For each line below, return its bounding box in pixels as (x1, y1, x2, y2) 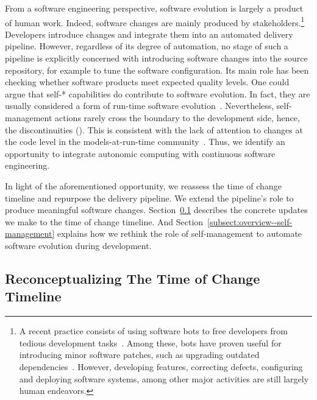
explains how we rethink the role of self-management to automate (57, 227, 302, 240)
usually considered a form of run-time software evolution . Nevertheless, (5, 99, 274, 112)
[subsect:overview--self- (207, 215, 293, 228)
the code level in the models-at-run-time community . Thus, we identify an (5, 135, 285, 148)
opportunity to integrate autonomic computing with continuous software (5, 147, 276, 160)
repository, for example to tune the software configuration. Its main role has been (5, 63, 309, 76)
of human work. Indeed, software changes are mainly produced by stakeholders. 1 (5, 14, 305, 29)
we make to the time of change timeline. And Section (5, 215, 204, 228)
